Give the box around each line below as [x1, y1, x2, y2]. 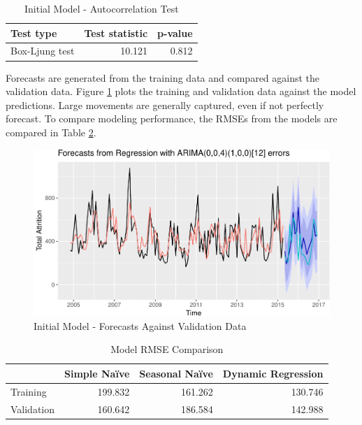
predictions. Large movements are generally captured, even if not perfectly [6, 97, 324, 112]
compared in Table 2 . [6, 124, 96, 139]
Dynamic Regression [222, 366, 324, 380]
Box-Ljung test [10, 43, 75, 58]
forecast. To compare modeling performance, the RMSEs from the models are [6, 111, 338, 126]
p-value [157, 25, 193, 40]
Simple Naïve [64, 366, 130, 380]
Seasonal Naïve [139, 366, 213, 380]
